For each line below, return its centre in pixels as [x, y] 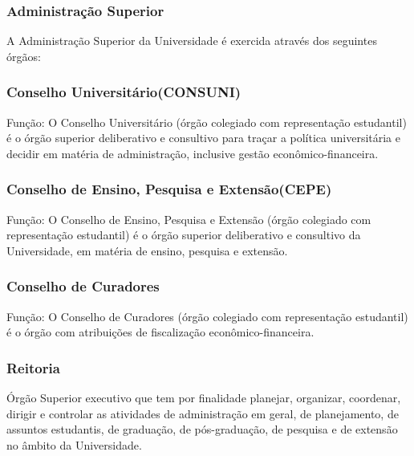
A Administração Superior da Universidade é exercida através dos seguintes [192, 41]
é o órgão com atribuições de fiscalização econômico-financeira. [160, 332]
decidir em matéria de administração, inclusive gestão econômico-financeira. [193, 153]
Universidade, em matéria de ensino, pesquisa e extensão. [147, 250]
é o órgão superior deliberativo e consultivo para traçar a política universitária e [203, 138]
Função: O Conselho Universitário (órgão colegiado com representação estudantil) [207, 122]
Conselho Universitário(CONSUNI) [124, 92]
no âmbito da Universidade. [74, 444]
